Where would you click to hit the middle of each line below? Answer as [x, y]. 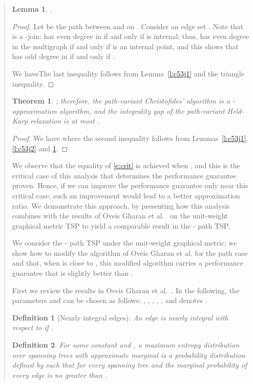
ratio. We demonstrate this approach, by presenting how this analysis [121, 205]
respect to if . [33, 327]
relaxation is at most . [65, 121]
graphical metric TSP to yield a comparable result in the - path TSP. [121, 225]
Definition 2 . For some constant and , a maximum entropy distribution [126, 345]
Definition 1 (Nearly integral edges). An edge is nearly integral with [120, 317]
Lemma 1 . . [32, 9]
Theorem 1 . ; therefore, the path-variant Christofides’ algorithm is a [121, 101]
